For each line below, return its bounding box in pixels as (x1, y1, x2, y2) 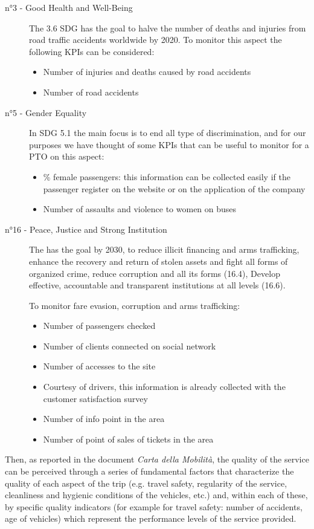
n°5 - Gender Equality (5, 106, 87, 118)
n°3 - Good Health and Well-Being (5, 1, 133, 13)
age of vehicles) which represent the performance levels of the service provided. (5, 512, 296, 525)
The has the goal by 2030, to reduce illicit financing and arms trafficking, (29, 243, 300, 256)
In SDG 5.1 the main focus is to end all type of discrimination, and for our (29, 126, 306, 139)
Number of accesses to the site (43, 360, 156, 372)
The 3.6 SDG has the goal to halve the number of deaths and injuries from (29, 21, 306, 34)
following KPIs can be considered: (29, 45, 155, 57)
